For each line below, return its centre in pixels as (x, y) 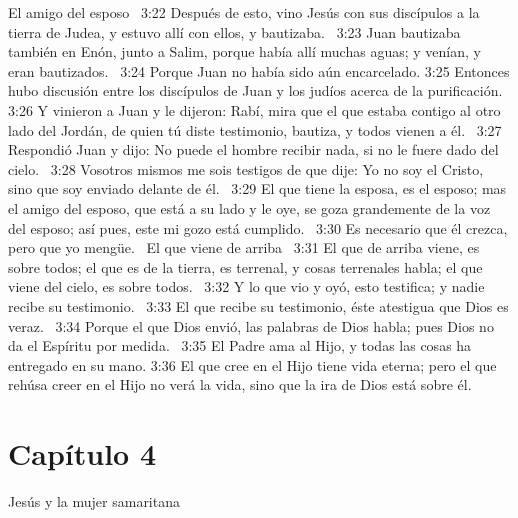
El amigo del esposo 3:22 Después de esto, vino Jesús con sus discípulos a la (244, 12)
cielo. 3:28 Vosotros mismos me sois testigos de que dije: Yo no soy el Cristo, (246, 168)
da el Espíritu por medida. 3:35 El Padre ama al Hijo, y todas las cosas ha (240, 345)
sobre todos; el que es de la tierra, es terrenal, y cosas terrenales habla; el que (245, 266)
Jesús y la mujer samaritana (94, 501)
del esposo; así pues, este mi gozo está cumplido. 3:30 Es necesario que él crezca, (258, 227)
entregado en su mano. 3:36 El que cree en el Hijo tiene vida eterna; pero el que (252, 364)
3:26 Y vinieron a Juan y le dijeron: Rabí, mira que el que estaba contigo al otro (254, 109)
